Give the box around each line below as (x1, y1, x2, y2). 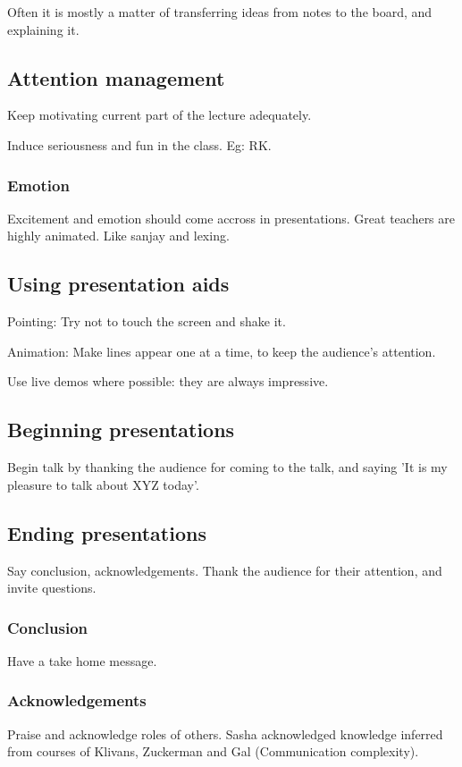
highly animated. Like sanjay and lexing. (7, 226, 230, 245)
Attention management (7, 63, 225, 91)
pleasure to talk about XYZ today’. (7, 475, 199, 493)
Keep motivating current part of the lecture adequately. (7, 105, 312, 124)
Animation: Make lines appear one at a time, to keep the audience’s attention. (7, 341, 436, 360)
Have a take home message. (7, 651, 157, 670)
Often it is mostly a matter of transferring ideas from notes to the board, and (7, 3, 433, 21)
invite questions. (7, 578, 97, 597)
